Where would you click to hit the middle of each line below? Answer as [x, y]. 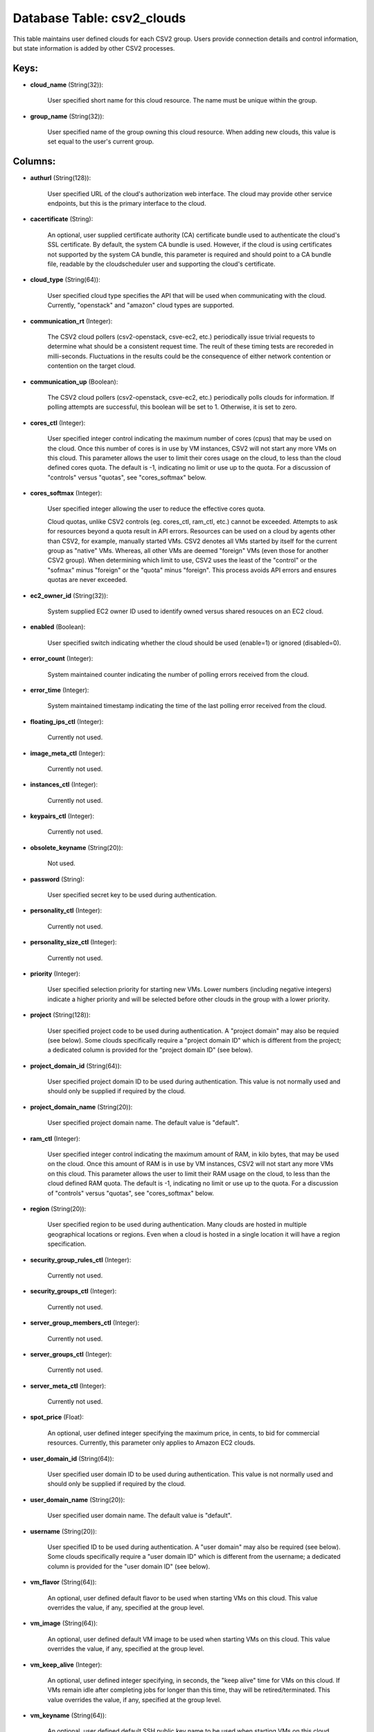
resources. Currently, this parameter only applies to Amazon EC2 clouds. [151, 1443]
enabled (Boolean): [58, 627]
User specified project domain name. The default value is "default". [143, 1123]
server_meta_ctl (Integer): [68, 1386]
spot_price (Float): [57, 1417]
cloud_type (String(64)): [65, 280]
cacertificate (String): [62, 219]
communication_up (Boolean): [74, 382]
